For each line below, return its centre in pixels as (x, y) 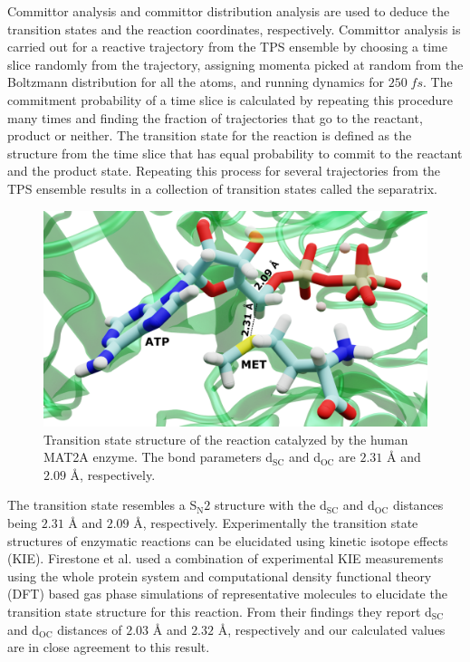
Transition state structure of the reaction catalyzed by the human (226, 439)
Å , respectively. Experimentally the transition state (276, 523)
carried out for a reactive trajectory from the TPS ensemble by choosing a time (227, 47)
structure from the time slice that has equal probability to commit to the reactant (235, 153)
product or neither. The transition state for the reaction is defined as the (210, 135)
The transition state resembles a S (102, 505)
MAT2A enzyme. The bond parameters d (158, 457)
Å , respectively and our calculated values (331, 629)
